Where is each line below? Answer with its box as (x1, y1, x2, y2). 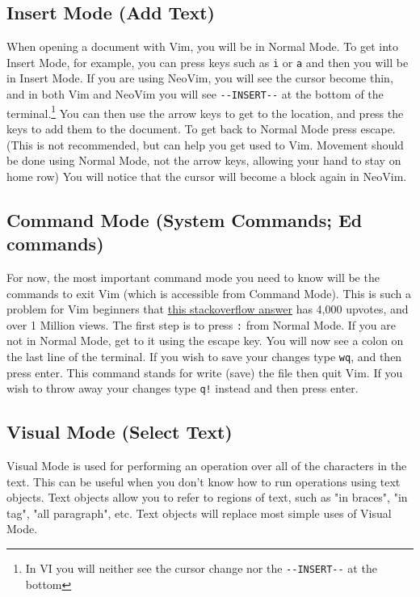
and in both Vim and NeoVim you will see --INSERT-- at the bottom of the (6, 86, 384, 103)
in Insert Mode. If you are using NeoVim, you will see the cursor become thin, (6, 69, 393, 86)
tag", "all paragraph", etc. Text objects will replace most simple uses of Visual (6, 504, 392, 521)
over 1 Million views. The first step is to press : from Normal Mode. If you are (6, 316, 396, 333)
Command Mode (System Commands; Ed (6, 207, 363, 232)
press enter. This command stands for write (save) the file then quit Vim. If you (6, 364, 403, 380)
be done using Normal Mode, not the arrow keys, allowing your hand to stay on (6, 152, 401, 169)
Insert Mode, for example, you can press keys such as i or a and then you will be (6, 53, 409, 70)
